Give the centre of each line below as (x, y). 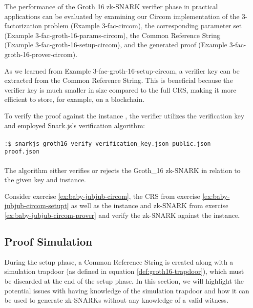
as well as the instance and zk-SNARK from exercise (150, 205)
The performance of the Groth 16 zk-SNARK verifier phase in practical (111, 6)
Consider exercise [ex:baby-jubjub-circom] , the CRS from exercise (102, 196)
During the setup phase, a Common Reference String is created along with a (119, 261)
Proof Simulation (48, 241)
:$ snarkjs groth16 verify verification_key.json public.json (108, 144)
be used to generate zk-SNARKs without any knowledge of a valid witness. (116, 300)
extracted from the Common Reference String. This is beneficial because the (119, 80)
